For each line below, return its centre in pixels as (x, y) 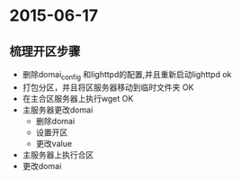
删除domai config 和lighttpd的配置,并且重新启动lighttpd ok (127, 76)
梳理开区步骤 (45, 51)
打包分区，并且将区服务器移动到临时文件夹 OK (108, 87)
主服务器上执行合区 (58, 155)
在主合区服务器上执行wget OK (78, 98)
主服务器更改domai (58, 110)
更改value (54, 143)
